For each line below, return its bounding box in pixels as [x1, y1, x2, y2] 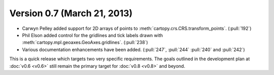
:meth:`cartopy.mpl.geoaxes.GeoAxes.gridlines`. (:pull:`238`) [22, 40, 148, 46]
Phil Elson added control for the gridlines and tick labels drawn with [22, 32, 163, 38]
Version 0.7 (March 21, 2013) [9, 8, 133, 19]
